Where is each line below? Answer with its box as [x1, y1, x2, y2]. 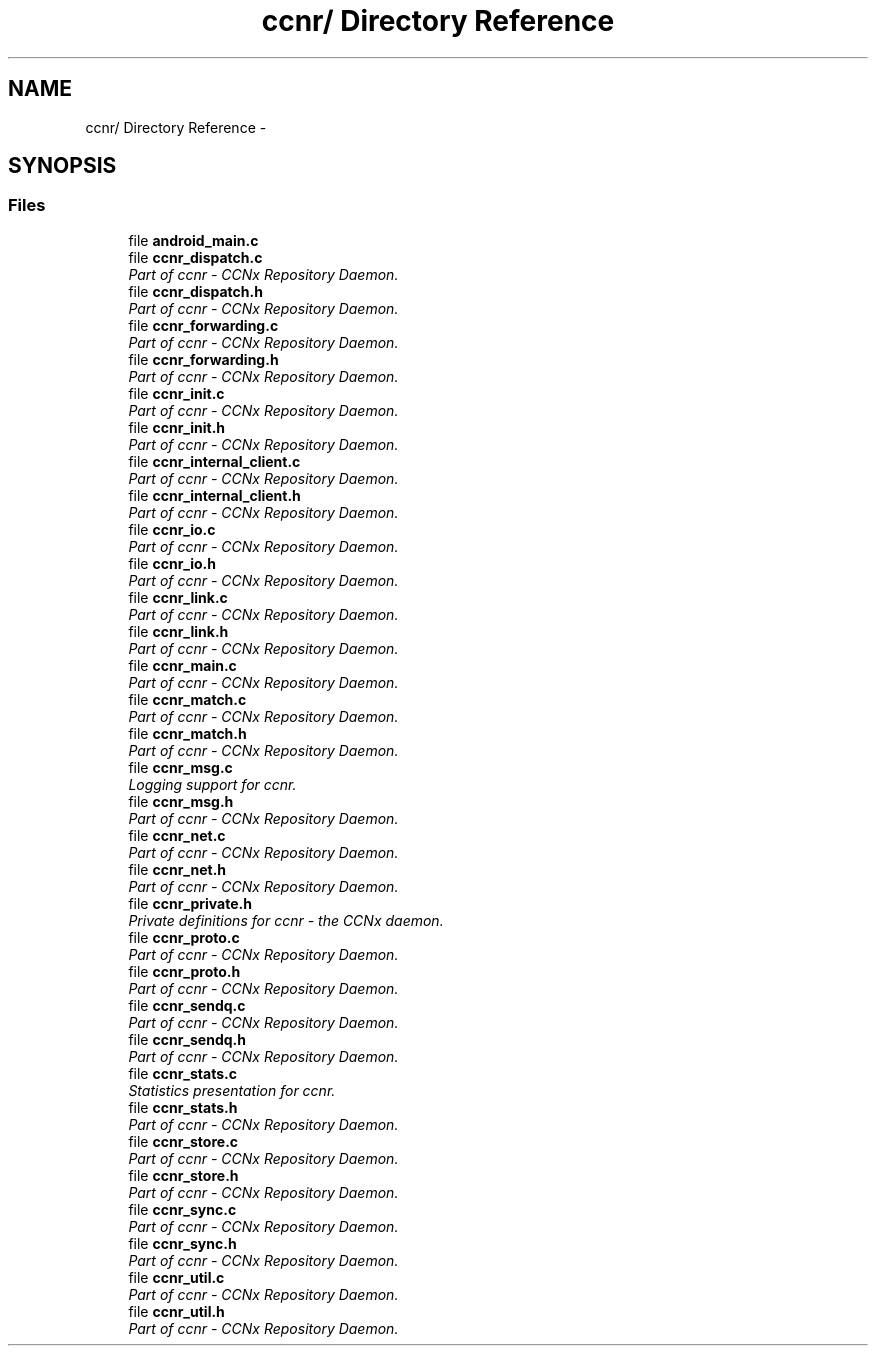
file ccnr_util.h [128, 1302, 225, 1320]
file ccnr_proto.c [128, 928, 240, 946]
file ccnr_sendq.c [128, 996, 246, 1014]
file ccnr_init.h [128, 418, 226, 436]
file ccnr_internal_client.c [128, 452, 301, 470]
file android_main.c [128, 231, 259, 249]
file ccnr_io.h [128, 554, 216, 572]
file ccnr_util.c [128, 1268, 225, 1286]
